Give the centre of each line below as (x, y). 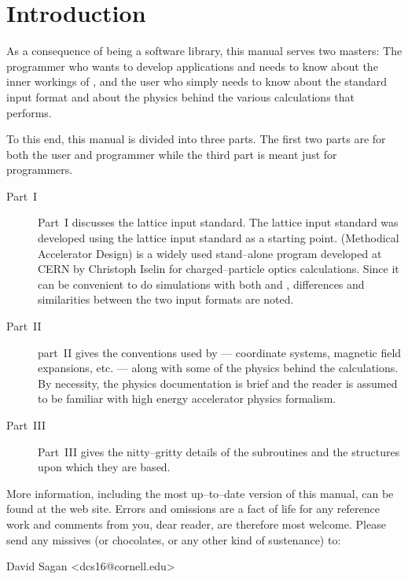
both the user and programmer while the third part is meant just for (172, 154)
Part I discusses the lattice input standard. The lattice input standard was (218, 222)
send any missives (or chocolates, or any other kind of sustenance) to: (174, 539)
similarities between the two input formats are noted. (166, 299)
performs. (29, 112)
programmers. (40, 170)
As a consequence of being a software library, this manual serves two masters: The (204, 51)
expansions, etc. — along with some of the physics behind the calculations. (218, 368)
